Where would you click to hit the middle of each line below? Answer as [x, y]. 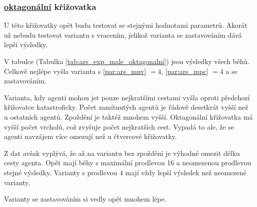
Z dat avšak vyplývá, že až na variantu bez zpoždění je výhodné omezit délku [122, 153]
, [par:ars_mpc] [185, 71]
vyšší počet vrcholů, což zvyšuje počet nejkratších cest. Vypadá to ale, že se [119, 126]
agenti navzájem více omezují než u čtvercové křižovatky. [91, 136]
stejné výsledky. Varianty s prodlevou [61, 172]
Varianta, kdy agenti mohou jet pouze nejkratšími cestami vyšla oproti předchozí [127, 97]
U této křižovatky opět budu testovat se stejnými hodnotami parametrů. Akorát [126, 25]
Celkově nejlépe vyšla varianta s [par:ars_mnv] [75, 71]
